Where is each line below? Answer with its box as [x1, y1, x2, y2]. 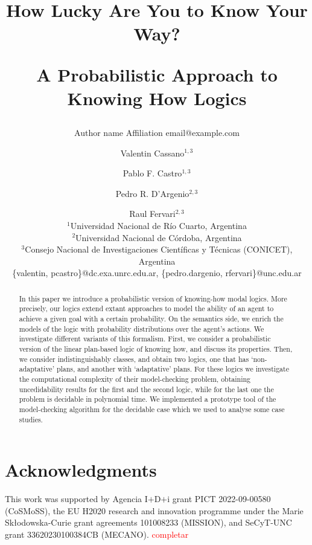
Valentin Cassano [120, 146, 185, 159]
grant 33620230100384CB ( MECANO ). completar [5, 527, 189, 540]
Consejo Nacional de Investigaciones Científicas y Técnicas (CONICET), [25, 243, 293, 256]
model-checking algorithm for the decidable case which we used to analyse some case [19, 404, 285, 414]
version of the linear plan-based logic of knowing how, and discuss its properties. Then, [19, 343, 293, 353]
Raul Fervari [129, 207, 176, 220]
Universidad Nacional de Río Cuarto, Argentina [70, 219, 247, 231]
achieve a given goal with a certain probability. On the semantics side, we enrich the [19, 313, 284, 323]
